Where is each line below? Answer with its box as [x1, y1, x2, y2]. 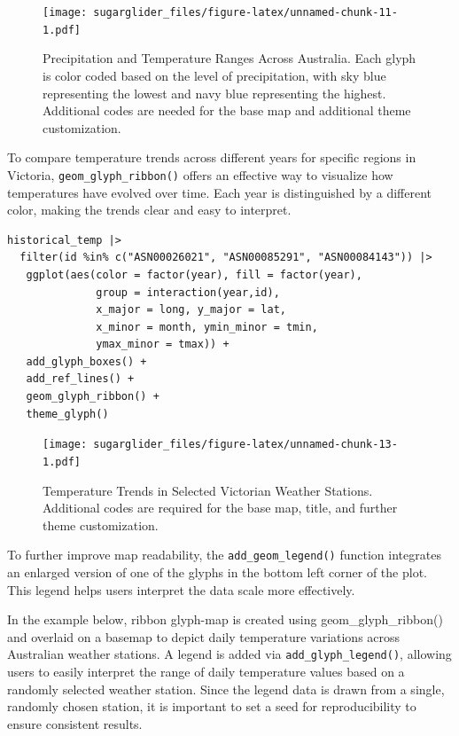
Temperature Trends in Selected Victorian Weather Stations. [43, 481, 373, 499]
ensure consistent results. [7, 714, 143, 732]
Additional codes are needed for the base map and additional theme [43, 101, 411, 120]
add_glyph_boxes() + [26, 355, 147, 368]
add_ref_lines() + [26, 372, 135, 386]
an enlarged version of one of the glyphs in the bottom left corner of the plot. [7, 563, 427, 581]
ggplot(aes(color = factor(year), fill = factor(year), [26, 268, 362, 281]
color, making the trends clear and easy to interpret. [7, 200, 292, 219]
